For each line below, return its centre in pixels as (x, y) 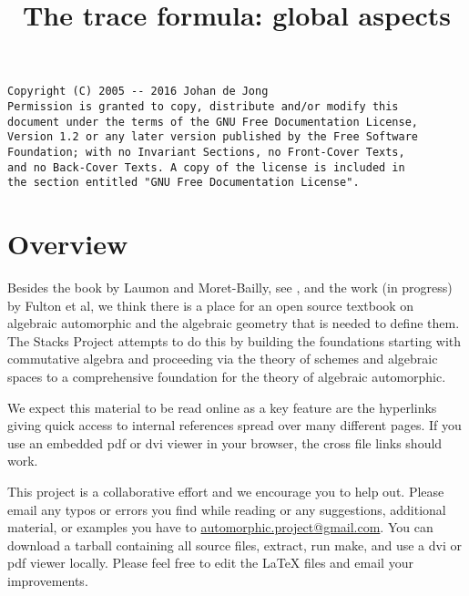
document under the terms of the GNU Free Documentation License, (213, 122)
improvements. (48, 581)
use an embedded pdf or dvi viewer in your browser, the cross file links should (225, 442)
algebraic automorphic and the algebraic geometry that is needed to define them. (234, 323)
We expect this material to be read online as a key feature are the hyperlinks (222, 407)
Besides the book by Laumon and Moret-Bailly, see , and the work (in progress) (230, 288)
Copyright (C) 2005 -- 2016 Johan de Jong (138, 92)
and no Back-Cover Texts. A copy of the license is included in (206, 167)
